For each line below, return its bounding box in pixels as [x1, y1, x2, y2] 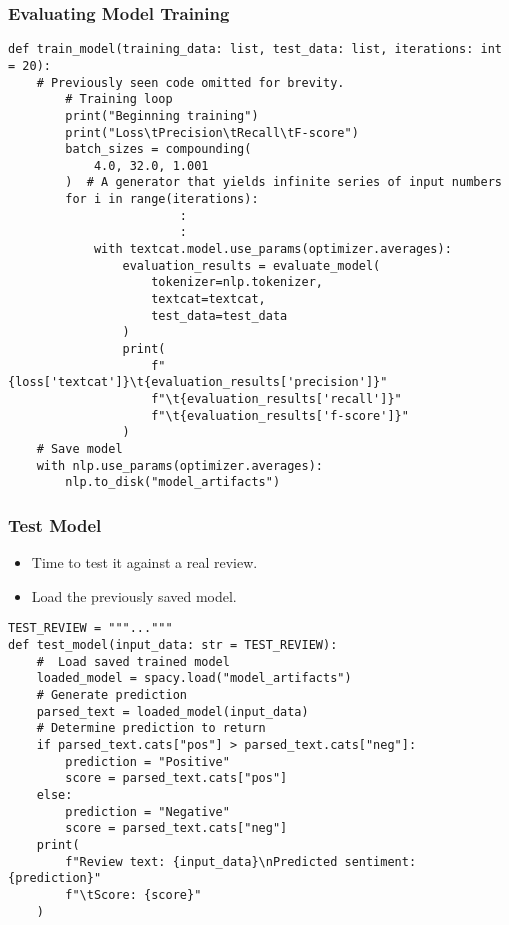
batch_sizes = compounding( [65, 142, 252, 157]
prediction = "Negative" [65, 804, 230, 819]
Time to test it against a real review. [31, 552, 258, 573]
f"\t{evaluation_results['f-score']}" [151, 408, 409, 423]
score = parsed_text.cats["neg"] [65, 821, 288, 836]
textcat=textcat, [151, 292, 266, 307]
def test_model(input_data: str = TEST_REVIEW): [8, 638, 338, 652]
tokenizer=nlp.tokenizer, [151, 275, 323, 290]
